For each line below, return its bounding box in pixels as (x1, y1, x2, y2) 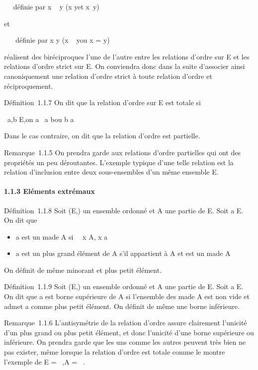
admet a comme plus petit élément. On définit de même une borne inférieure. (4, 301, 240, 311)
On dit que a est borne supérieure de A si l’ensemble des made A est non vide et (4, 291, 250, 302)
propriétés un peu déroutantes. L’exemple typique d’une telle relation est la (4, 157, 234, 167)
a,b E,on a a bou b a (7, 114, 74, 124)
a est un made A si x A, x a (15, 231, 108, 242)
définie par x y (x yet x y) (13, 1, 99, 11)
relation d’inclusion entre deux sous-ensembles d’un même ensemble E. (4, 167, 219, 177)
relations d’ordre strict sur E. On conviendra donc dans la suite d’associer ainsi (4, 61, 245, 71)
